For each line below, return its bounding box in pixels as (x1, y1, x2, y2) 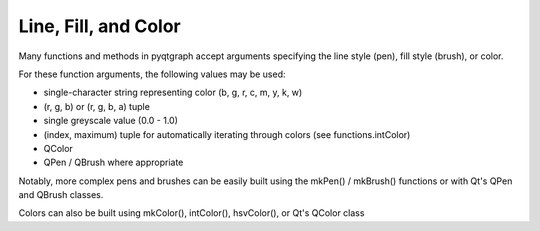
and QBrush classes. (18, 189, 104, 201)
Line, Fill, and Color (18, 15, 181, 37)
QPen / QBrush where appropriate (43, 156, 184, 169)
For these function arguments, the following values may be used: (18, 68, 286, 80)
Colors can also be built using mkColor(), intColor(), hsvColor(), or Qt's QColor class (18, 207, 365, 219)
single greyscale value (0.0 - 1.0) (43, 115, 179, 127)
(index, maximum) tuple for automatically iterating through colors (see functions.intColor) (43, 128, 411, 140)
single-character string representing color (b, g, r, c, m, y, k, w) (43, 86, 303, 99)
